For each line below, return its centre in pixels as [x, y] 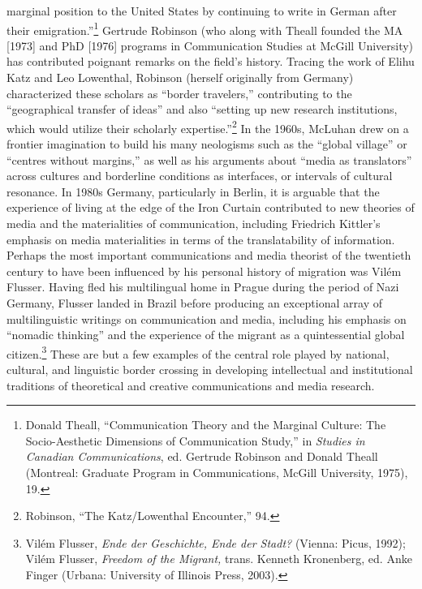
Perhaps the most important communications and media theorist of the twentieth [209, 255]
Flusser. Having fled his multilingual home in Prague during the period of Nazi [203, 287]
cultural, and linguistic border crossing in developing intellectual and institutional [210, 370]
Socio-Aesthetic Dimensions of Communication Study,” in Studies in [195, 440]
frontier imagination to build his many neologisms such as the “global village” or [207, 144]
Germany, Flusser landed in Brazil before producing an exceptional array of [194, 303]
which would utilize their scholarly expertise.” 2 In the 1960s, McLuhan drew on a [208, 127]
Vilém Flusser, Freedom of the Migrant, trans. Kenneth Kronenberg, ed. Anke [219, 559]
